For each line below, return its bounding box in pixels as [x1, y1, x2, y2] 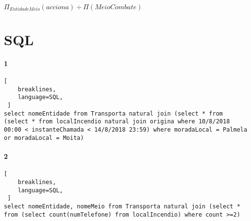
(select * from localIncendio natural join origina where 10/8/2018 [4, 118, 230, 125]
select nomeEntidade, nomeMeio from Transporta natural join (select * [4, 203, 240, 210]
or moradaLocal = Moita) [4, 134, 84, 141]
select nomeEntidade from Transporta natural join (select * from [4, 110, 223, 117]
